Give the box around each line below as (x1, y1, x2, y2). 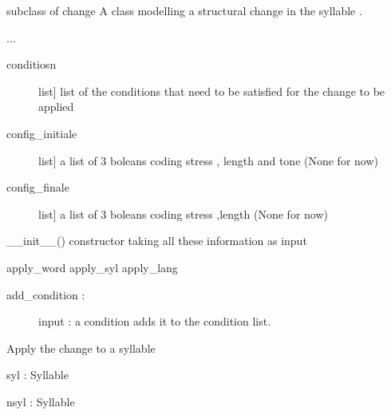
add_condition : (6, 286, 85, 302)
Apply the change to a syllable (6, 339, 156, 356)
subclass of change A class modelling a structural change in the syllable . (6, 2, 362, 18)
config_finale (6, 179, 69, 196)
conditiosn (6, 56, 57, 73)
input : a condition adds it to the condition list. (38, 313, 271, 330)
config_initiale (6, 125, 77, 141)
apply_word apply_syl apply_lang (6, 259, 178, 275)
